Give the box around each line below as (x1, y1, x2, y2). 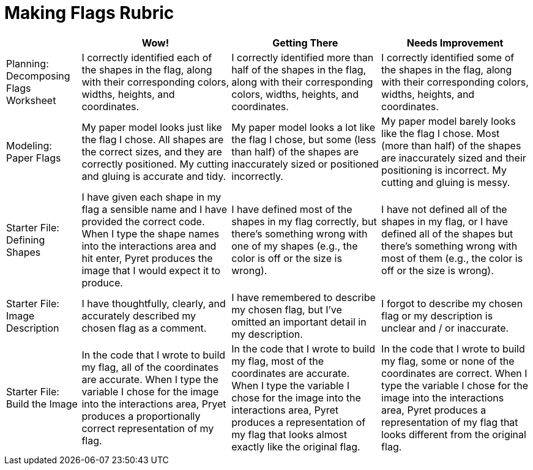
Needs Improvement (406, 36, 504, 49)
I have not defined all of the (381, 203, 507, 215)
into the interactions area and (81, 239, 217, 252)
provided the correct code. (81, 215, 205, 228)
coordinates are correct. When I (381, 367, 527, 379)
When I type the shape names (81, 227, 220, 240)
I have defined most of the (231, 203, 352, 215)
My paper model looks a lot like (231, 121, 375, 133)
